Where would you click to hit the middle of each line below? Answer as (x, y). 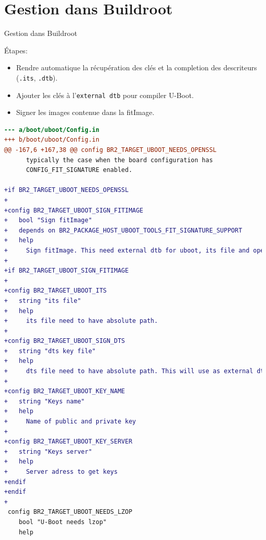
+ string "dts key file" (50, 351)
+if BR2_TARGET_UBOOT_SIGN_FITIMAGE (66, 271)
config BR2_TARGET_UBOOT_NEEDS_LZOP (70, 512)
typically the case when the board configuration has (119, 160)
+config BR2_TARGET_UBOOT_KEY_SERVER (68, 442)
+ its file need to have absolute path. (81, 321)
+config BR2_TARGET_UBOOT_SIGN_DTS (65, 341)
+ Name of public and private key (70, 422)
